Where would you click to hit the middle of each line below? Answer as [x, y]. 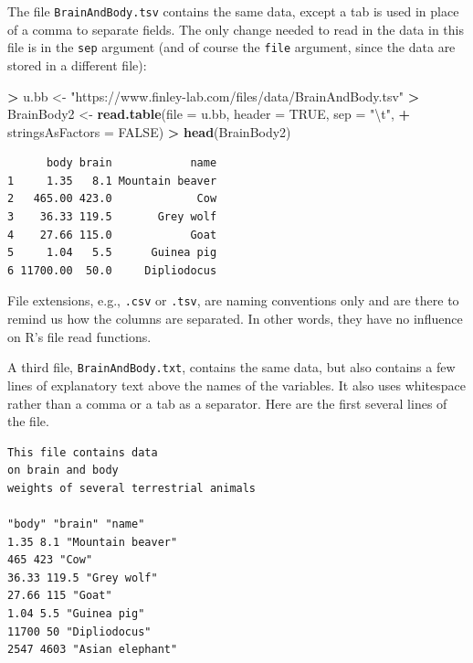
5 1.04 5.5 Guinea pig [112, 253]
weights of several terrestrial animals [132, 488]
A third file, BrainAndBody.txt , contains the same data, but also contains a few [231, 367]
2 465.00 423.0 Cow [112, 199]
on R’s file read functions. [79, 336]
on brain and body [63, 471]
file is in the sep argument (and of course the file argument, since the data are [231, 47]
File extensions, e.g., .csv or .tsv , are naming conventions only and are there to [233, 300]
